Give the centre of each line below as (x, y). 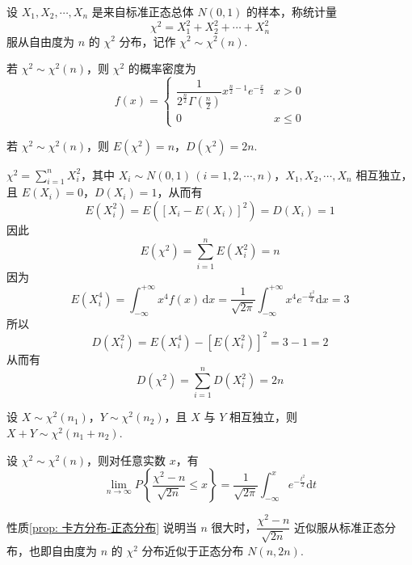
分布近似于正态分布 (193, 550)
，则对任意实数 (126, 460)
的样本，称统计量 (292, 11)
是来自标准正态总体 (143, 11)
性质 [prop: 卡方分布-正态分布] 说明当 (102, 527)
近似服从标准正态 (340, 527)
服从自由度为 (40, 41)
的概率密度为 (162, 68)
